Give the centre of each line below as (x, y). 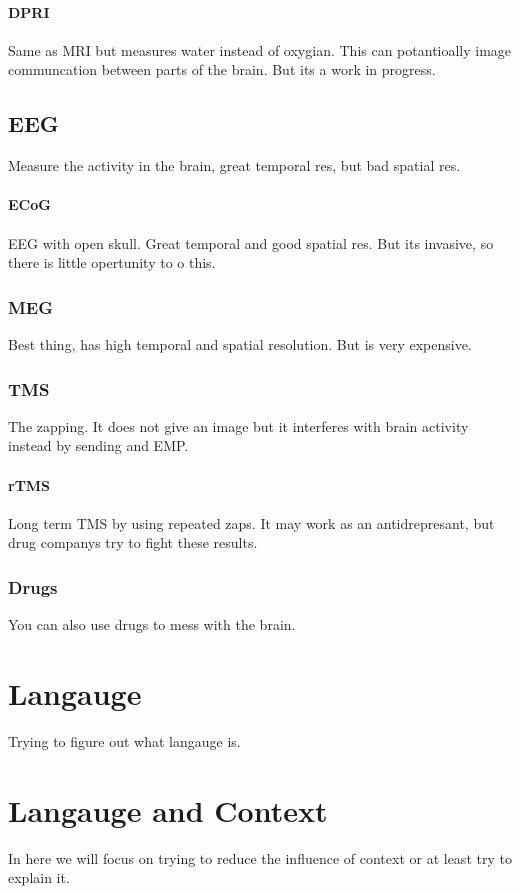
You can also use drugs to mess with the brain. (152, 624)
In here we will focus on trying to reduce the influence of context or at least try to (260, 857)
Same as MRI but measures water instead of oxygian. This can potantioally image (260, 49)
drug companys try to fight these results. (133, 542)
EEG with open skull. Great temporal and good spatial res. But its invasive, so (251, 242)
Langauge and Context (168, 809)
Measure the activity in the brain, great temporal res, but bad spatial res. (234, 165)
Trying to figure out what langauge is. (124, 740)
